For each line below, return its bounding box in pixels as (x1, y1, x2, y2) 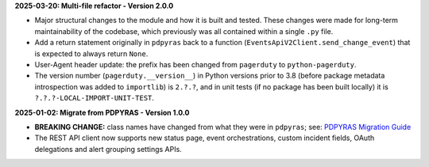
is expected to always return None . (34, 48, 149, 59)
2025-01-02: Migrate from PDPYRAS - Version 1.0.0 (14, 108, 190, 117)
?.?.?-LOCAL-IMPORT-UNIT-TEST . (34, 93, 155, 103)
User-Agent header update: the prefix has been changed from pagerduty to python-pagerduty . (34, 59, 357, 69)
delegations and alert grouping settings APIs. (34, 144, 182, 154)
